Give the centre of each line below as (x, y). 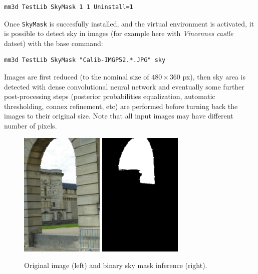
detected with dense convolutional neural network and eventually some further (124, 86)
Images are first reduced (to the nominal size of (77, 77)
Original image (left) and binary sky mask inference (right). (116, 265)
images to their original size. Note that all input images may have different (119, 116)
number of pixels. (31, 125)
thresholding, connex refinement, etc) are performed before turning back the (121, 106)
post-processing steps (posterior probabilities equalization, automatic (110, 96)
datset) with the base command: (54, 43)
